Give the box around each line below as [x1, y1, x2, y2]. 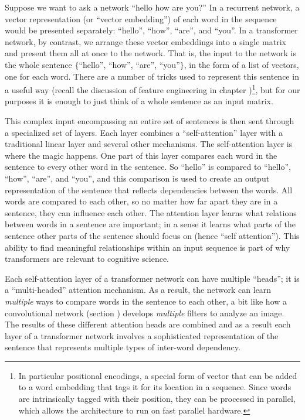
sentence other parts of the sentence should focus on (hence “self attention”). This [5, 229, 300, 241]
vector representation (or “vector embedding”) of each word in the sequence [5, 12, 277, 25]
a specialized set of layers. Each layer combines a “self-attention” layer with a [5, 126, 283, 138]
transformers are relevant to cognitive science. [5, 252, 169, 265]
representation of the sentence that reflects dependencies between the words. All [5, 183, 293, 196]
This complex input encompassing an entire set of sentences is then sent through [5, 115, 294, 127]
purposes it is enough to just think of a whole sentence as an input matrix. [5, 95, 273, 107]
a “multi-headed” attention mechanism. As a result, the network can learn [5, 284, 272, 296]
